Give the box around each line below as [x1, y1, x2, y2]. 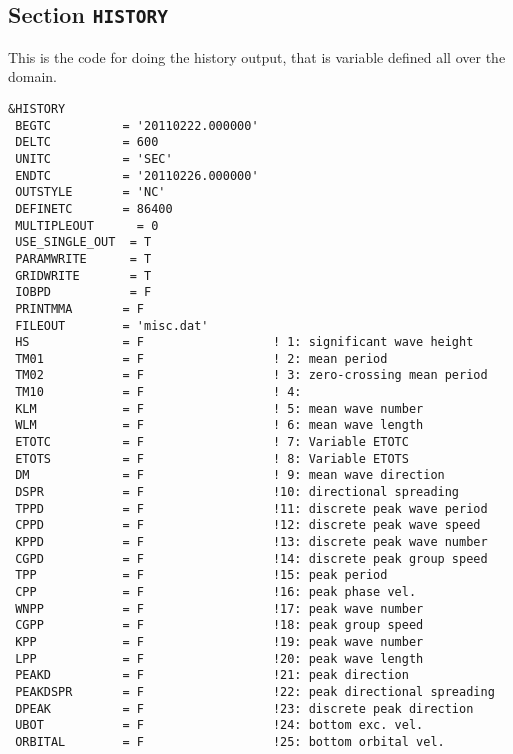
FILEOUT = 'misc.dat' [15, 318, 209, 333]
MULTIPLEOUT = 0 [15, 218, 159, 233]
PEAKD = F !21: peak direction [15, 668, 409, 683]
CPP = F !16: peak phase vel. [15, 585, 417, 599]
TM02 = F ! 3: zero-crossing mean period [15, 368, 488, 383]
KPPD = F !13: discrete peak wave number [15, 535, 488, 550]
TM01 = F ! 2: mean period [15, 351, 388, 366]
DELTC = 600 [15, 135, 159, 150]
